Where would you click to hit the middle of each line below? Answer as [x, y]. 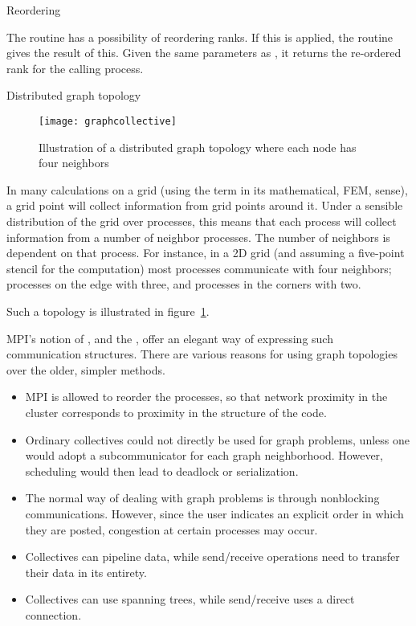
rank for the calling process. [75, 68]
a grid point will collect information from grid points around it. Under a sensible [205, 205]
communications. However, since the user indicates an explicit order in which [214, 513]
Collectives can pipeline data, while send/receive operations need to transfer [212, 556]
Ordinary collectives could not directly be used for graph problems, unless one [217, 439]
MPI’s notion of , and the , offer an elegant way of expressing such [170, 338]
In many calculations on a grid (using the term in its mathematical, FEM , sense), [207, 189]
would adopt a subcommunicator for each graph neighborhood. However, [204, 455]
